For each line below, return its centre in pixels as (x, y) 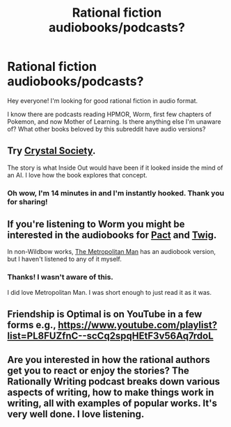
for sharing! (27, 202)
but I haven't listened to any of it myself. (64, 259)
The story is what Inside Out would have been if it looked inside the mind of (115, 168)
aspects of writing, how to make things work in (111, 392)
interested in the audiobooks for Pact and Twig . (112, 235)
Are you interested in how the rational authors (109, 360)
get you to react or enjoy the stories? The (98, 370)
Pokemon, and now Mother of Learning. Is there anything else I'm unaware (114, 121)
